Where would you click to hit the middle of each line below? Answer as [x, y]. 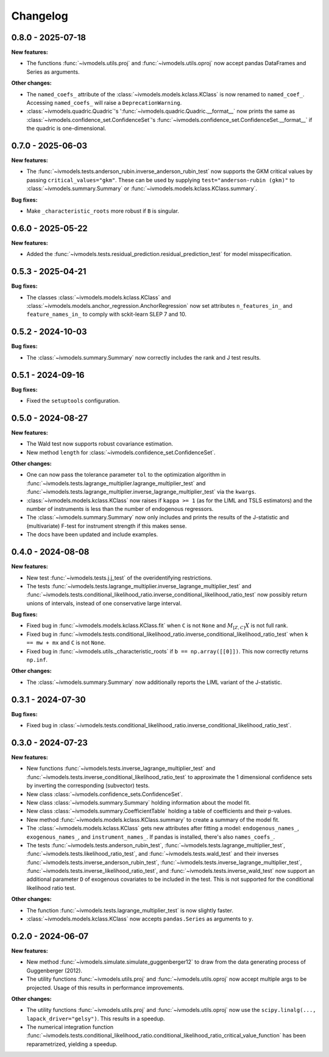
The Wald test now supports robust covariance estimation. [100, 444]
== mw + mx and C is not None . [66, 642]
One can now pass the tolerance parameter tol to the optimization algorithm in [126, 475]
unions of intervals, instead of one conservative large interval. [104, 603]
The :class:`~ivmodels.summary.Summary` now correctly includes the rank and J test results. [144, 357]
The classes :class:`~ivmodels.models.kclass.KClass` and [99, 297]
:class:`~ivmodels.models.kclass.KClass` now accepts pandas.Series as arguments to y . [140, 919]
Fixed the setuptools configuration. [73, 401]
